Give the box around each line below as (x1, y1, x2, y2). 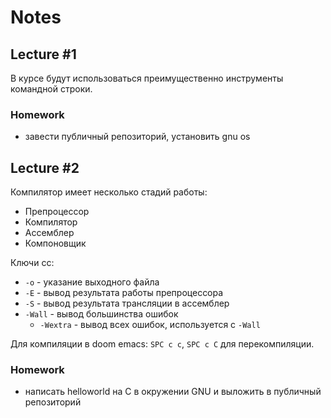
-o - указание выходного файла (24, 276, 160, 288)
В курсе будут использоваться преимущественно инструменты (10, 72, 284, 84)
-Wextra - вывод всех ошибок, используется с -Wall (39, 319, 261, 331)
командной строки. (10, 83, 93, 95)
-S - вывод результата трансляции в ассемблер (24, 297, 230, 310)
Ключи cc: (10, 257, 55, 269)
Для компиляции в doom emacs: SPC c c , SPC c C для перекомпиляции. (10, 338, 315, 350)
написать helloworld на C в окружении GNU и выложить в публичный (24, 386, 322, 398)
